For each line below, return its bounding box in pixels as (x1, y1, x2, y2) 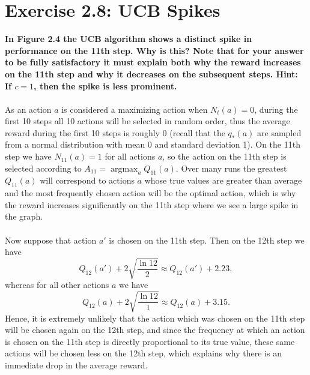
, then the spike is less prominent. (34, 79, 177, 92)
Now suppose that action (5, 233, 97, 246)
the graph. (5, 210, 43, 223)
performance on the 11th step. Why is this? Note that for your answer (5, 44, 304, 56)
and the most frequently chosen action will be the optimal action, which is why (5, 187, 296, 199)
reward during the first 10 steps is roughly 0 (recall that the (5, 126, 225, 139)
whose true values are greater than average (144, 174, 302, 187)
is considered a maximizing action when (61, 103, 208, 115)
